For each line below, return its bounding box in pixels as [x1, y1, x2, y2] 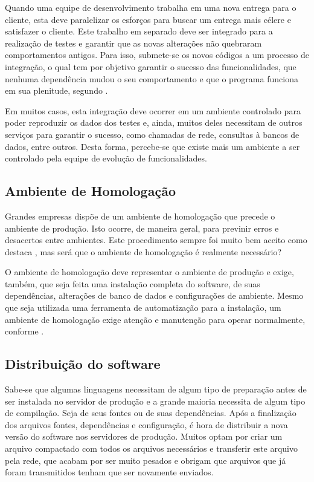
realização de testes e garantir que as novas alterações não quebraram [5, 36, 262, 49]
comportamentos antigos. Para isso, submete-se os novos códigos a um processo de [5, 48, 309, 61]
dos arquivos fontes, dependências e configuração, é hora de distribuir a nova [5, 418, 288, 431]
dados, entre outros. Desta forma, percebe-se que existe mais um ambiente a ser [5, 140, 300, 152]
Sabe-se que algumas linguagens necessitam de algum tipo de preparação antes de [5, 383, 307, 396]
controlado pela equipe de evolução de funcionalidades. [5, 152, 207, 164]
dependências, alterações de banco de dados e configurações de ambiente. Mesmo [5, 289, 304, 302]
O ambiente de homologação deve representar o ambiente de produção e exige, [5, 265, 294, 278]
